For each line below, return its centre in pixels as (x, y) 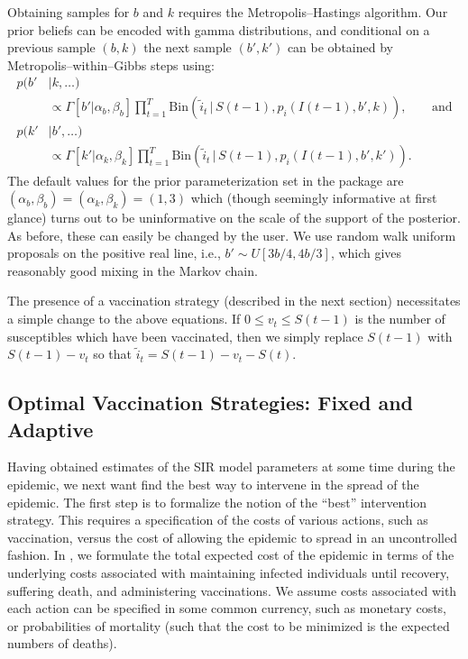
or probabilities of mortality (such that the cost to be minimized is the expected (229, 625)
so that (113, 354)
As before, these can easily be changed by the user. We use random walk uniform (232, 235)
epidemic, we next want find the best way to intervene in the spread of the (213, 485)
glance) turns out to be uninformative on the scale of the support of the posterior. (234, 218)
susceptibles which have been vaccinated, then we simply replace (185, 336)
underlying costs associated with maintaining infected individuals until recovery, (229, 572)
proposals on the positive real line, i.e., (114, 253)
